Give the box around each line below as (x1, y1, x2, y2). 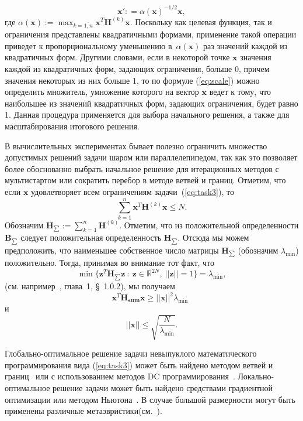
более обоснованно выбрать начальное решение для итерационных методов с (5, 162, 279, 174)
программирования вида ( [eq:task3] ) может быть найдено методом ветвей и (5, 358, 273, 371)
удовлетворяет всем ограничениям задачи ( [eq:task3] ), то (31, 185, 234, 197)
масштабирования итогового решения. (5, 120, 140, 132)
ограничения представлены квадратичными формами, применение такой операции (5, 28, 297, 40)
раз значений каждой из (203, 39, 288, 52)
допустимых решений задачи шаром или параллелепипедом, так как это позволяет (5, 151, 298, 163)
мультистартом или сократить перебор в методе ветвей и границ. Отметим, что (5, 174, 286, 186)
